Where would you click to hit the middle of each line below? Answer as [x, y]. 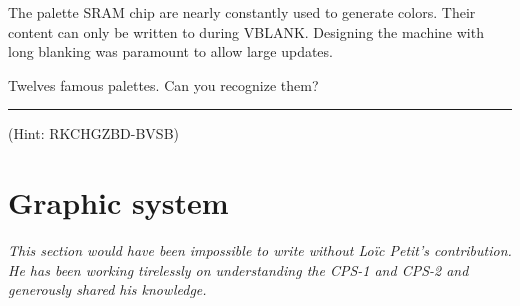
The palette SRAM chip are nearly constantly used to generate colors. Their [242, 12]
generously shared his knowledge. [107, 289]
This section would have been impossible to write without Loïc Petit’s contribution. [260, 250]
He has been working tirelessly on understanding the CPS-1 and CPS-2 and [238, 269]
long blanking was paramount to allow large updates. [170, 51]
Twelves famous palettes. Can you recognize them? [163, 84]
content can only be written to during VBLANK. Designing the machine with [246, 31]
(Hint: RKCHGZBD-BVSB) [94, 133]
